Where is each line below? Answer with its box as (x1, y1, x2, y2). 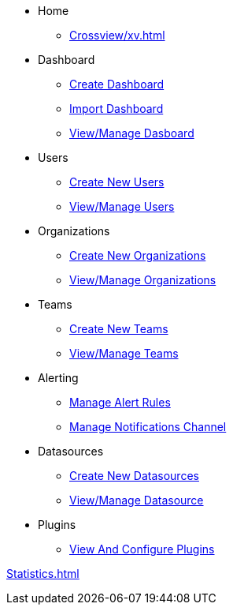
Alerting (38, 371, 79, 384)
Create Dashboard (69, 77, 165, 91)
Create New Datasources (69, 469, 199, 482)
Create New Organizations (69, 249, 206, 262)
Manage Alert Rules (69, 395, 171, 409)
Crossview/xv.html (69, 28, 165, 42)
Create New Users (69, 175, 165, 189)
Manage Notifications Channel (69, 420, 227, 433)
